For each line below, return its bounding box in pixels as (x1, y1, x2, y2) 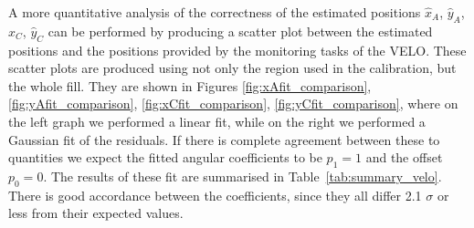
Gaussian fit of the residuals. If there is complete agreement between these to (8, 130, 440, 149)
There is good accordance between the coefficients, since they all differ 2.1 (8, 185, 422, 204)
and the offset (365, 148, 443, 167)
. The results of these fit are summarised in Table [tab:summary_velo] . (43, 166, 442, 185)
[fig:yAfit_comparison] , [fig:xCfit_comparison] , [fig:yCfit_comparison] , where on (8, 94, 458, 113)
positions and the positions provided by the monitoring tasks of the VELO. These (8, 40, 467, 59)
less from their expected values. (8, 203, 184, 223)
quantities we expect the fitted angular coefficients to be (8, 148, 322, 167)
